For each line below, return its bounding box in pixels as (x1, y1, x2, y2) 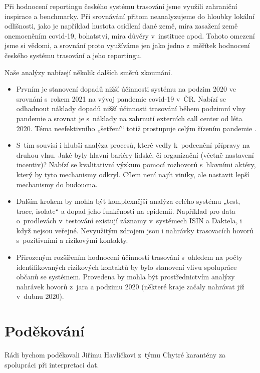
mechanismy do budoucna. (16, 179, 98, 189)
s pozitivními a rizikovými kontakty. (16, 235, 128, 245)
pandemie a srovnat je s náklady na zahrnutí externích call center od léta (16, 113, 242, 123)
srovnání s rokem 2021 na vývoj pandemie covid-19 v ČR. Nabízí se (16, 93, 226, 104)
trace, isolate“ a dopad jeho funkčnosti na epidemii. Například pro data (16, 205, 235, 216)
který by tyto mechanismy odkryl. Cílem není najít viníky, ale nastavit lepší (16, 169, 249, 179)
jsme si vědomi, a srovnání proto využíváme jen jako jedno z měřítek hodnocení (5, 40, 250, 51)
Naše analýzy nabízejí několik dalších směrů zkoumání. (5, 67, 172, 77)
